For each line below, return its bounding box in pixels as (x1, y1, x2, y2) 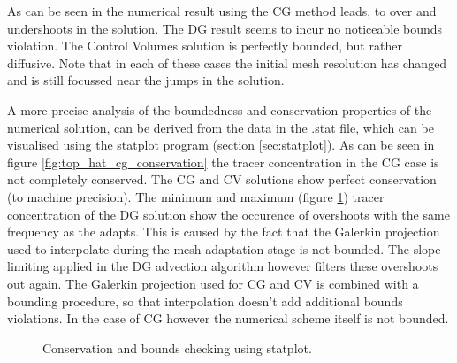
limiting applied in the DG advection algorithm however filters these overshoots (7, 257, 438, 275)
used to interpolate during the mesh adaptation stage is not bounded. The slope (7, 239, 441, 258)
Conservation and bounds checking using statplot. (42, 338, 312, 357)
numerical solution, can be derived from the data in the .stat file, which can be (7, 118, 434, 136)
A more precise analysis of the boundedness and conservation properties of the (7, 100, 432, 119)
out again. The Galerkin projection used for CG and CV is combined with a (7, 274, 419, 292)
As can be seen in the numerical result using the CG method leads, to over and (7, 2, 437, 19)
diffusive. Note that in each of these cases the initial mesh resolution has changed (7, 53, 447, 72)
